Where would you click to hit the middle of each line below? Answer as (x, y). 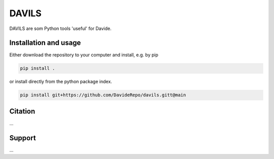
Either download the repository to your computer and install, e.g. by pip (84, 55)
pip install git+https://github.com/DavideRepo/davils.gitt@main (103, 95)
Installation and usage (45, 43)
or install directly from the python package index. (61, 82)
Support (23, 138)
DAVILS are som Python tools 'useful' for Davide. (60, 28)
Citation (22, 111)
